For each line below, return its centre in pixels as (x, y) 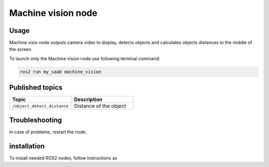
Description (88, 99)
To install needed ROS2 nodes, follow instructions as (63, 158)
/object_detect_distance (40, 106)
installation (27, 146)
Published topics (36, 88)
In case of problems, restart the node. (48, 132)
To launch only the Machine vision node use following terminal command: (85, 58)
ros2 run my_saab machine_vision (61, 72)
